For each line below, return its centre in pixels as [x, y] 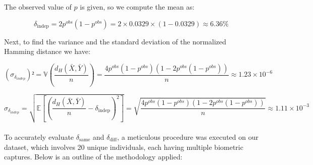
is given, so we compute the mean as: [137, 7]
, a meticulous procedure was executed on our [188, 136]
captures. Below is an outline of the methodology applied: [93, 157]
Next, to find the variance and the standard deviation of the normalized [115, 41]
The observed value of [38, 7]
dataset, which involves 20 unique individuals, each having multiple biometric [124, 147]
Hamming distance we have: [47, 51]
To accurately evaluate [39, 136]
